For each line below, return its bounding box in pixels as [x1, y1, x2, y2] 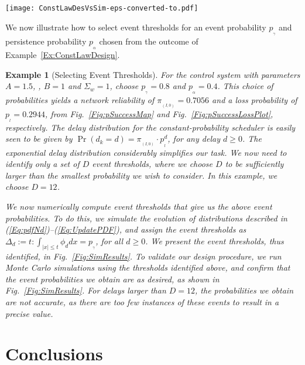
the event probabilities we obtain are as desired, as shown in [5, 272, 220, 285]
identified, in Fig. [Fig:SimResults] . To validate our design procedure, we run [5, 250, 282, 262]
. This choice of [217, 80, 273, 92]
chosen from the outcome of [99, 35, 198, 47]
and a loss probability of [212, 94, 297, 106]
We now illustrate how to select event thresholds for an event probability [5, 21, 266, 33]
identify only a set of [5, 158, 80, 170]
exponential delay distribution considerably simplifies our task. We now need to [5, 146, 287, 158]
